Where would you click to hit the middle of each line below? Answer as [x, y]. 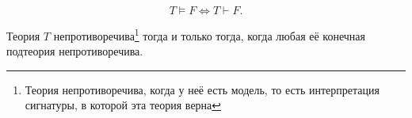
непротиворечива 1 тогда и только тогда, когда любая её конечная [209, 34]
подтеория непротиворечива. [75, 51]
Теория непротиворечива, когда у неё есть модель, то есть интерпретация [202, 89]
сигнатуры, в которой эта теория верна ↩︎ [123, 105]
